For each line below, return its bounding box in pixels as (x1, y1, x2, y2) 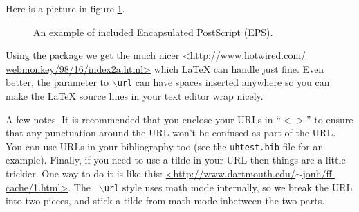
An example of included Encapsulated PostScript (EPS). (33, 24, 273, 39)
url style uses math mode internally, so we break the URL (104, 179, 353, 194)
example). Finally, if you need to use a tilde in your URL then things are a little (6, 152, 346, 167)
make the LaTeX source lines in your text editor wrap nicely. (6, 89, 264, 103)
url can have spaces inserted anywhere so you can (117, 75, 330, 89)
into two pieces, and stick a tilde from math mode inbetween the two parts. (6, 193, 325, 208)
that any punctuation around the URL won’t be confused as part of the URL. (6, 125, 336, 140)
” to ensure (306, 112, 353, 126)
